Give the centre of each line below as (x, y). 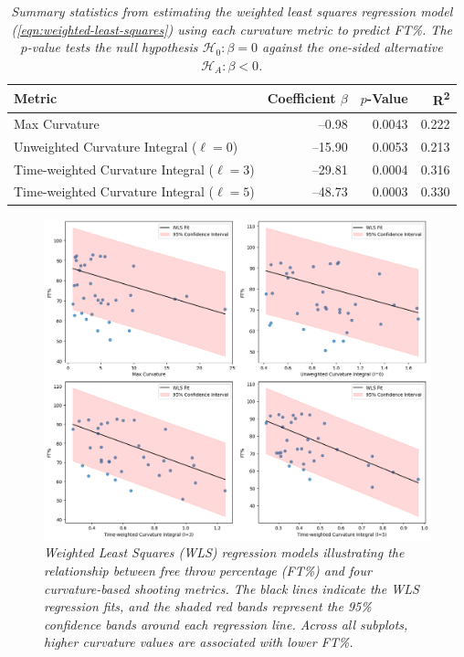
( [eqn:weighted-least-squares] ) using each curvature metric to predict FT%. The (232, 29)
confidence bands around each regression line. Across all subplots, (226, 624)
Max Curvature (57, 123)
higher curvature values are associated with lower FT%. (199, 642)
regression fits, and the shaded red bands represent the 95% (208, 606)
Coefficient (301, 98)
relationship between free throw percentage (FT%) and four (208, 571)
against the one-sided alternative (353, 47)
